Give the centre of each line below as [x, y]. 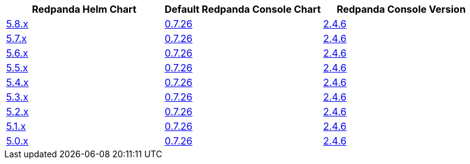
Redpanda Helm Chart [84, 9]
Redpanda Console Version [401, 9]
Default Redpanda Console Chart [243, 9]
